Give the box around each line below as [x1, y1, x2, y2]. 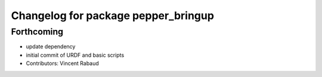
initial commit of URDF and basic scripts [26, 51, 125, 58]
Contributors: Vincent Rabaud [26, 60, 100, 67]
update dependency [26, 43, 76, 50]
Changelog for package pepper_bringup [11, 9, 215, 22]
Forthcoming [11, 26, 64, 37]
